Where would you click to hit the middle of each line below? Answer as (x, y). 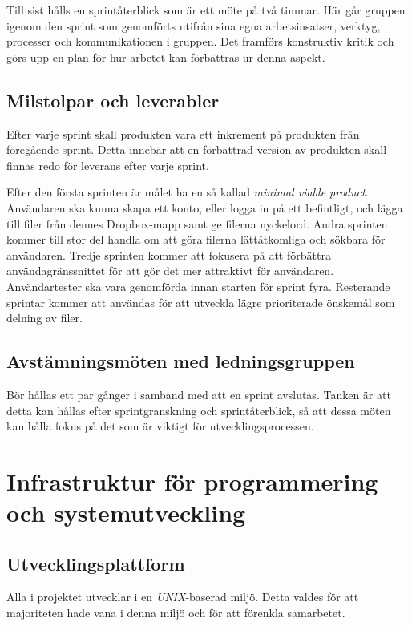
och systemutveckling (126, 513)
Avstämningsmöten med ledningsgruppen (181, 361)
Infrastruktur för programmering (192, 481)
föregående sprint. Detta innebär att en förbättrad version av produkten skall (197, 149)
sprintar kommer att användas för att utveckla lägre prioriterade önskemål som (201, 302)
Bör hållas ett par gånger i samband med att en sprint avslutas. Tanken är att (199, 394)
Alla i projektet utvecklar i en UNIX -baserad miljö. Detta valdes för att (183, 597)
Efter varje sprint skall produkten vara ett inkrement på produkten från (183, 133)
